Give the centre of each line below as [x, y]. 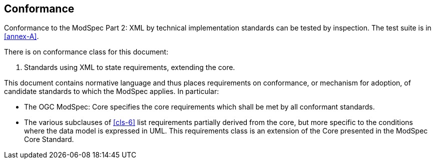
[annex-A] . [22, 36]
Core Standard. [49, 139]
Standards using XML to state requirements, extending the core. [130, 67]
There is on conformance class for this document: [86, 52]
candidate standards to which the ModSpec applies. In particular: [112, 91]
